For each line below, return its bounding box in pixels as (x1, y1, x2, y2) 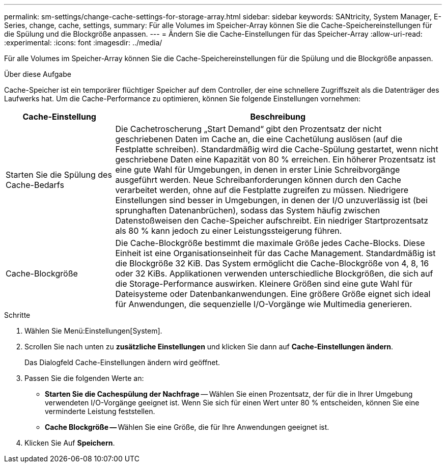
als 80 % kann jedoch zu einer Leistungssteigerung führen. (115, 226, 342, 236)
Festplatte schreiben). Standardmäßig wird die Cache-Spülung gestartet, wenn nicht (115, 144, 438, 154)
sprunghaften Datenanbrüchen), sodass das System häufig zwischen (115, 205, 380, 215)
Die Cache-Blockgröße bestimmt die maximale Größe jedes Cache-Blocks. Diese (115, 238, 425, 248)
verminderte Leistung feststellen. (45, 407, 155, 416)
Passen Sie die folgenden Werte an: (24, 374, 144, 382)
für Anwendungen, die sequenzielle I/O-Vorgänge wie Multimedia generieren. (115, 299, 412, 309)
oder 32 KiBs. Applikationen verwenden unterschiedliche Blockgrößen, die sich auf (115, 268, 433, 279)
